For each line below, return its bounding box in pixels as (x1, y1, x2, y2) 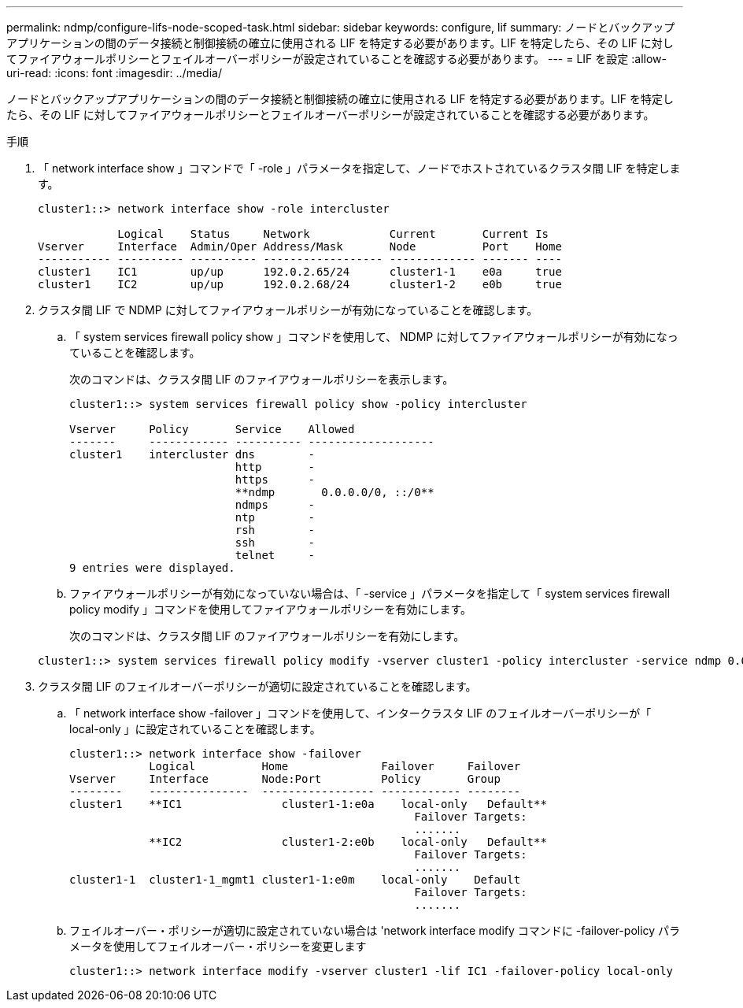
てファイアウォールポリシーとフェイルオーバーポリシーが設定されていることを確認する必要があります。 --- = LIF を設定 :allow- (6, 52, 667, 65)
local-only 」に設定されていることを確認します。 (69, 722, 321, 736)
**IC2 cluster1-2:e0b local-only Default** (149, 836, 547, 848)
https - (235, 473, 315, 486)
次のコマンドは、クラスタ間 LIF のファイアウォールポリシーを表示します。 (69, 372, 454, 386)
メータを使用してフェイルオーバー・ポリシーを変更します (69, 939, 367, 953)
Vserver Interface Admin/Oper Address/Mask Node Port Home (38, 240, 562, 253)
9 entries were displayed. (69, 561, 235, 574)
